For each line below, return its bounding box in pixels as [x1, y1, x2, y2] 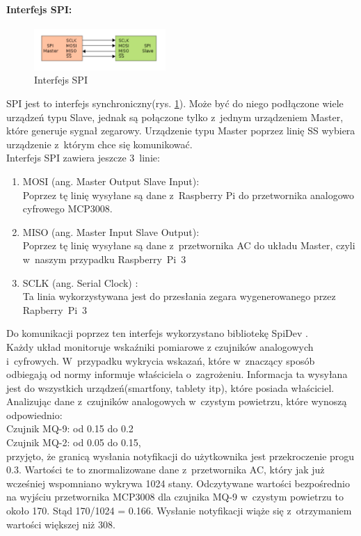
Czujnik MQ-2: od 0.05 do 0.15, [6, 435, 141, 450]
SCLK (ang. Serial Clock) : [22, 275, 138, 290]
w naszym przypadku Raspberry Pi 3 [22, 251, 186, 266]
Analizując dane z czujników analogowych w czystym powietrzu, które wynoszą [6, 394, 347, 409]
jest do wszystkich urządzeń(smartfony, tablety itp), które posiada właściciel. [6, 380, 335, 395]
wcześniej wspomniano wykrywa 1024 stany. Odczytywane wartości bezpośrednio [6, 475, 350, 490]
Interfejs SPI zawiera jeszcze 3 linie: [6, 150, 160, 165]
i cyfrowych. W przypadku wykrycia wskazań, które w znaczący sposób [6, 353, 315, 368]
